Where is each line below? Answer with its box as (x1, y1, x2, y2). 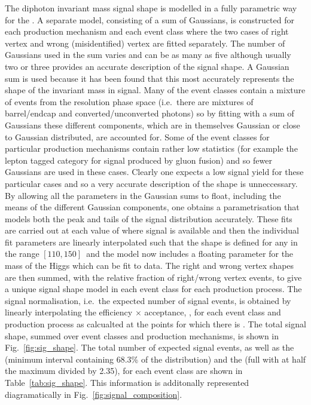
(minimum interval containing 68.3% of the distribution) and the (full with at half (5, 352, 306, 365)
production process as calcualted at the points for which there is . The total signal (5, 318, 306, 330)
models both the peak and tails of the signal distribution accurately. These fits (5, 212, 292, 225)
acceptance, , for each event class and (144, 306, 281, 318)
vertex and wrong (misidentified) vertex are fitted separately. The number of (5, 36, 285, 49)
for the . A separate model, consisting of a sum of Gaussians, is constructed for (5, 13, 294, 26)
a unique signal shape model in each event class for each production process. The (5, 283, 302, 295)
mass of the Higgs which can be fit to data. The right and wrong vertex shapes (5, 259, 294, 272)
